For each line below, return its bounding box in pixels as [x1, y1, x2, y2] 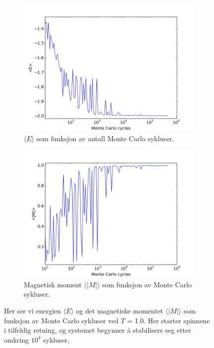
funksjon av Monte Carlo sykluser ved [4, 315, 119, 325]
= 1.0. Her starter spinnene [127, 315, 210, 325]
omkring [4, 334, 29, 345]
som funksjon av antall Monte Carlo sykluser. [36, 133, 174, 143]
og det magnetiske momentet [76, 305, 164, 315]
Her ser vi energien [4, 305, 61, 315]
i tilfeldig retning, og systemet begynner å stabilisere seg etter [4, 325, 191, 335]
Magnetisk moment [24, 279, 82, 289]
